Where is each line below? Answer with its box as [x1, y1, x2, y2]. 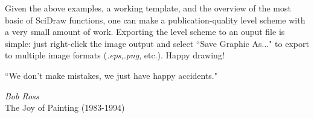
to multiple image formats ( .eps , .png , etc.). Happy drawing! [5, 49, 225, 61]
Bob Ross [5, 89, 39, 102]
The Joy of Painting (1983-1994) [5, 101, 125, 114]
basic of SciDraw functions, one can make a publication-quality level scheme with [5, 13, 306, 26]
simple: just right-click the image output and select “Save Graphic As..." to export [5, 37, 309, 49]
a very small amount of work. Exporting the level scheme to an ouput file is [5, 25, 285, 38]
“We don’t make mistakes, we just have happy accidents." [5, 69, 218, 81]
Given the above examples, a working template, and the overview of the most [5, 2, 291, 14]
